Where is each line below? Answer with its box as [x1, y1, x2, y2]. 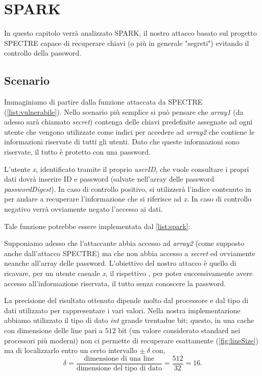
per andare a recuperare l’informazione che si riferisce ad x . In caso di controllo [4, 193, 252, 204]
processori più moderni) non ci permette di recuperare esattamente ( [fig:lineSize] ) [4, 335, 258, 345]
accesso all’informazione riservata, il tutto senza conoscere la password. [4, 278, 226, 288]
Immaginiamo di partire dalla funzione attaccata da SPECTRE [4, 96, 203, 107]
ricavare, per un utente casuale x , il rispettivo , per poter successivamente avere [4, 268, 253, 279]
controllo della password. [4, 47, 82, 58]
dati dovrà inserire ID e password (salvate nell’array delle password [4, 173, 215, 184]
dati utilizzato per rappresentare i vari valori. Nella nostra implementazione [4, 305, 241, 315]
